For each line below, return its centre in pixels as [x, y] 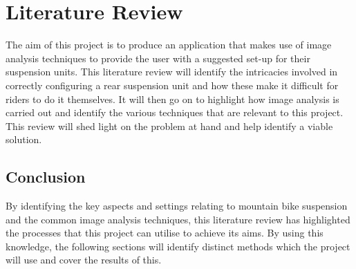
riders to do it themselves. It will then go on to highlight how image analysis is [172, 99]
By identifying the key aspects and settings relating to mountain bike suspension [177, 206]
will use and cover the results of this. [84, 260]
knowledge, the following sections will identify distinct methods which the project [178, 246]
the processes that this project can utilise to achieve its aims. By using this [165, 233]
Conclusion [46, 177]
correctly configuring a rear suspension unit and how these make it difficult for [172, 85]
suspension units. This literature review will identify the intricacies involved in [172, 72]
